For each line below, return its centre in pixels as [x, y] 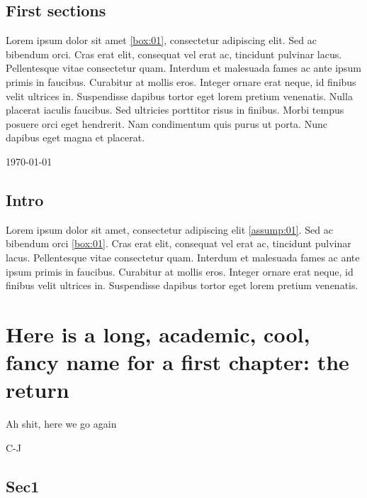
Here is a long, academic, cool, [158, 334]
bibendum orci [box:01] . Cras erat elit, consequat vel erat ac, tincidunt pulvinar [179, 243]
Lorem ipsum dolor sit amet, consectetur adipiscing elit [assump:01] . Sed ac [169, 229]
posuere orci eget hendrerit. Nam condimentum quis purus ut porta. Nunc [166, 123]
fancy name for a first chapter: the [177, 362]
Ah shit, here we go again [61, 424]
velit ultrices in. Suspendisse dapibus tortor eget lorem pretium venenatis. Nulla [179, 96]
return [38, 390]
